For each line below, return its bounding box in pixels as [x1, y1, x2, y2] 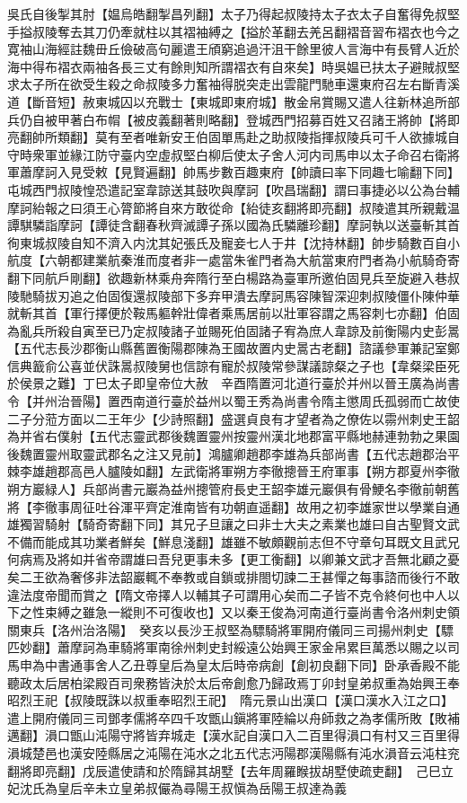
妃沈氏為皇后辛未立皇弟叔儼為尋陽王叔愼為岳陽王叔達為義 [7, 779, 347, 798]
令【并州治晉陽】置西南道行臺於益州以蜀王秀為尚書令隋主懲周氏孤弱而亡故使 [7, 392, 460, 410]
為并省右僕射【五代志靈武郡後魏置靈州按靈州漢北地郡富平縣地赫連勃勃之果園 [7, 427, 460, 446]
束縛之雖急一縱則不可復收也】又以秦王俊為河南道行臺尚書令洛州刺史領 [44, 603, 460, 622]
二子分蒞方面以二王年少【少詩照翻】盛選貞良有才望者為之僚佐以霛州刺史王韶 [7, 409, 460, 428]
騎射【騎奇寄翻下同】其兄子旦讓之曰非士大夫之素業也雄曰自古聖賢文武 [44, 515, 460, 534]
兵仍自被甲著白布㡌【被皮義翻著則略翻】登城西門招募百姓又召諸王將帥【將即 [7, 110, 460, 128]
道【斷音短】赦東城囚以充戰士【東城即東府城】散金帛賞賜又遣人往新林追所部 [7, 92, 460, 110]
